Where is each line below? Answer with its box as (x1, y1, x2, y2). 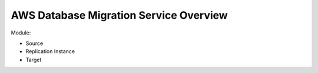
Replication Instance (25, 48, 75, 55)
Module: (11, 29, 31, 36)
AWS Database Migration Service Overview (11, 9, 228, 22)
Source (25, 40, 44, 47)
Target (25, 56, 42, 63)
